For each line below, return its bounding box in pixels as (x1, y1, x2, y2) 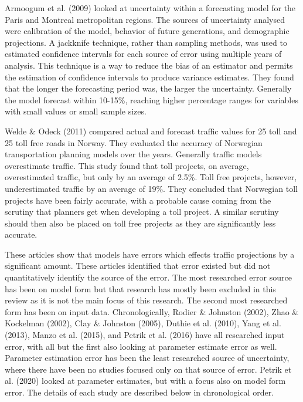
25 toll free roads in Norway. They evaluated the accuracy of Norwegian (5, 136, 263, 148)
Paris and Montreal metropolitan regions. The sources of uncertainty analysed (5, 13, 285, 25)
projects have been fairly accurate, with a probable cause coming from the (5, 194, 271, 206)
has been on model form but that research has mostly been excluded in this (5, 282, 276, 295)
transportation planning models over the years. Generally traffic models (5, 148, 262, 160)
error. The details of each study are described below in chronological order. (5, 386, 274, 398)
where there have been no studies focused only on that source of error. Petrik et (5, 363, 292, 375)
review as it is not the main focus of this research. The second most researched (5, 294, 288, 306)
